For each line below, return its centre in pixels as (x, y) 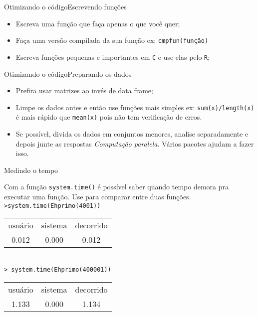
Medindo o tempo (31, 170)
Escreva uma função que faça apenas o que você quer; (98, 23)
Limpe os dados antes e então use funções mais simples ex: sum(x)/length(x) (135, 107)
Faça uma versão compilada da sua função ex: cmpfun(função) (112, 40)
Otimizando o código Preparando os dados (68, 74)
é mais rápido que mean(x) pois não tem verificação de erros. (109, 117)
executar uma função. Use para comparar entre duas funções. (98, 197)
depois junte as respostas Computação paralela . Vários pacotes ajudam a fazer (135, 143)
